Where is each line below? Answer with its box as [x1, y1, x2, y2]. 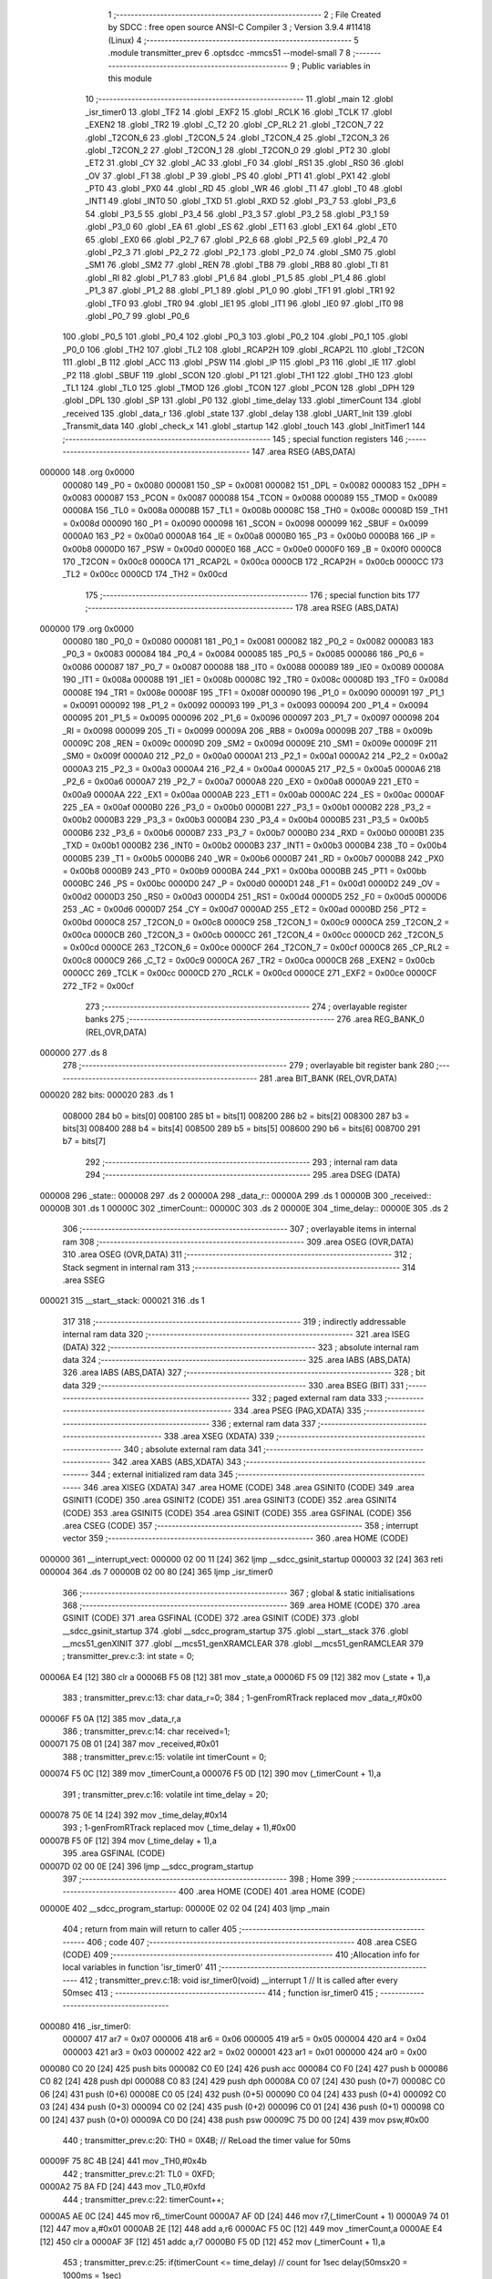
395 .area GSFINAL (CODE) [62, 1848, 166, 1859]
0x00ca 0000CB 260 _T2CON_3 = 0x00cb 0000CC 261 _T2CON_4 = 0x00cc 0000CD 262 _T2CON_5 [62, 929, 444, 940]
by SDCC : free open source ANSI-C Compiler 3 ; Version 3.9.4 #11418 [108, 22, 372, 33]
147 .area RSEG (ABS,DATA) [251, 446, 356, 457]
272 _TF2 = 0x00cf [62, 980, 134, 991]
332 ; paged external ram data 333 [251, 1393, 383, 1404]
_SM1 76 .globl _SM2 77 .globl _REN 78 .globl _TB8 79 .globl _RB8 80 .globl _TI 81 [85, 260, 389, 271]
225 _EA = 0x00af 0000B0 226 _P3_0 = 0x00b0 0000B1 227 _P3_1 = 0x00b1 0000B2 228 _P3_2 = [62, 802, 432, 813]
